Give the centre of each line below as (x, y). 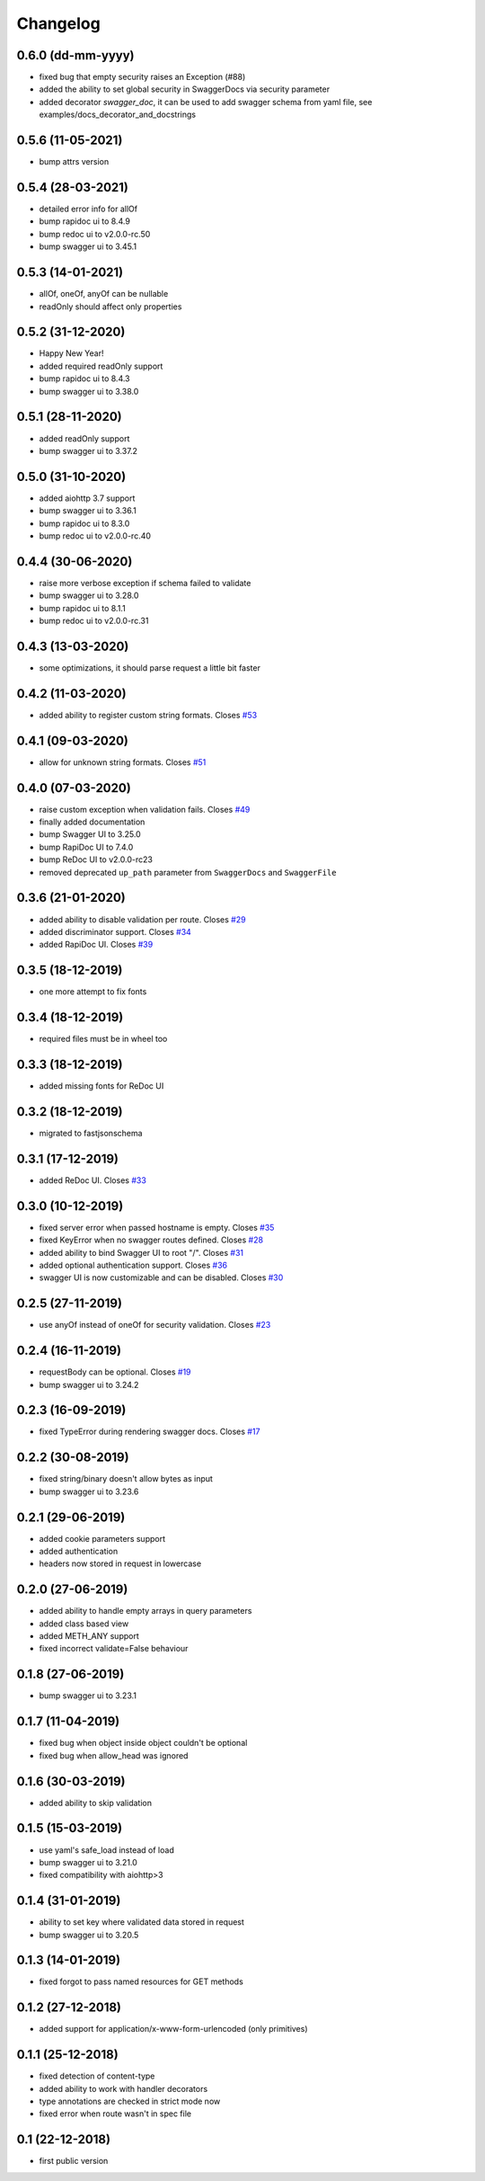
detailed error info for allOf (88, 209)
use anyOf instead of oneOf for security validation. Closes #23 (155, 1325)
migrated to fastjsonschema (91, 1133)
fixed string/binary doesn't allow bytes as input (126, 1479)
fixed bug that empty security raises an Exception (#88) (142, 77)
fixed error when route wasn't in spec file (115, 2114)
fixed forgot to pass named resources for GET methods (141, 1981)
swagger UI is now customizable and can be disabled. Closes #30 (161, 1277)
